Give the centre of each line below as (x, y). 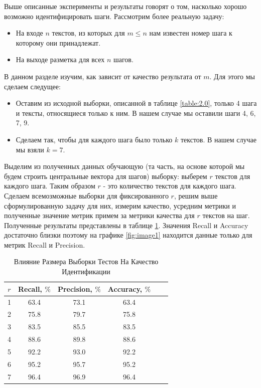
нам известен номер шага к (191, 33)
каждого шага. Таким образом (50, 186)
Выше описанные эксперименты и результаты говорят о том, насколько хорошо (125, 6)
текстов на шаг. (226, 215)
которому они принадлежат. (58, 42)
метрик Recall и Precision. (45, 244)
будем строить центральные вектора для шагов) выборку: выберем (106, 176)
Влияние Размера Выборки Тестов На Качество (86, 261)
